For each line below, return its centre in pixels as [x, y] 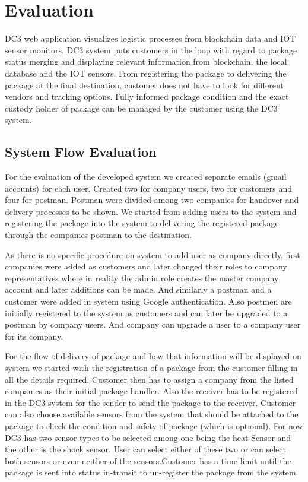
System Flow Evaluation [81, 152]
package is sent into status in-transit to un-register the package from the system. [152, 472]
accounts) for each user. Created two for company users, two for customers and [149, 188]
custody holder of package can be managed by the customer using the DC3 [141, 108]
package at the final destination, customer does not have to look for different [144, 85]
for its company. [34, 336]
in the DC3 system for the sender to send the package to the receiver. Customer [150, 402]
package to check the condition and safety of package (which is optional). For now [154, 425]
